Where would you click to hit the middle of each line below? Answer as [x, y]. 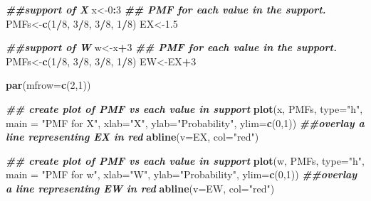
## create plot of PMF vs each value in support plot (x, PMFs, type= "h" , [184, 108]
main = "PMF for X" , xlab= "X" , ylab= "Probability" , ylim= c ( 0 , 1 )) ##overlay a [185, 123]
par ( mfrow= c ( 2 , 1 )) [48, 85]
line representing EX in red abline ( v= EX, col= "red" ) [132, 137]
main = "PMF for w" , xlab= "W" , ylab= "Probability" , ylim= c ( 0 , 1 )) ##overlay [182, 174]
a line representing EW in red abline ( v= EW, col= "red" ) [140, 188]
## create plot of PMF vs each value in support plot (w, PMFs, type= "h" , [185, 160]
